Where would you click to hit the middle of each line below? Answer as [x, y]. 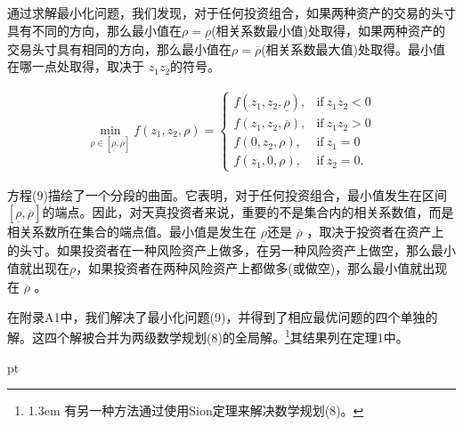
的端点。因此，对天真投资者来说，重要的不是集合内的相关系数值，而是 [248, 212]
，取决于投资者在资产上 [375, 232]
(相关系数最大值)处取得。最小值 [353, 48]
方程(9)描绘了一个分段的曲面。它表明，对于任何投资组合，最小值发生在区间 [227, 194]
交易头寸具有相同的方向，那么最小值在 [119, 48]
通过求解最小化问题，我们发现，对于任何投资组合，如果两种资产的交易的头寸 [231, 12]
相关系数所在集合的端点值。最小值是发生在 [132, 232]
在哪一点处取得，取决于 [76, 66]
